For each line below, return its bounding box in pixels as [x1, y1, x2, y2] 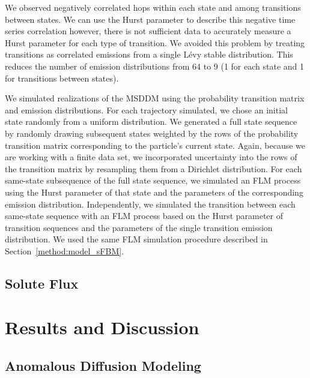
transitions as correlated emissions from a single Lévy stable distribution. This [5, 48, 293, 61]
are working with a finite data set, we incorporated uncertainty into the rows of [5, 151, 297, 163]
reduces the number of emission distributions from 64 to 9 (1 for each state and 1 [5, 59, 305, 72]
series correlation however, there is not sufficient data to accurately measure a [5, 25, 291, 37]
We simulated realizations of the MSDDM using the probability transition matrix [5, 92, 305, 104]
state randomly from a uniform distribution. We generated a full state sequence [5, 115, 297, 128]
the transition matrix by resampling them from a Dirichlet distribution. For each [5, 162, 302, 175]
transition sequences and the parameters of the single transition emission [5, 221, 273, 233]
